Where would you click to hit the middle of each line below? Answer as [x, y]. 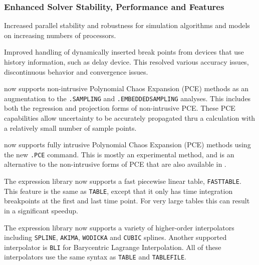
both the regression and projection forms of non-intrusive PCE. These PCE [120, 108]
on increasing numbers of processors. [60, 35]
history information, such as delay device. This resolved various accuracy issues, [126, 62]
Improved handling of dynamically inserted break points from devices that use [124, 52]
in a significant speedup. [41, 210]
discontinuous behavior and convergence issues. [76, 71]
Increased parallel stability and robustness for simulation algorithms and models [127, 25]
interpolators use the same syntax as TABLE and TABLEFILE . [95, 257]
